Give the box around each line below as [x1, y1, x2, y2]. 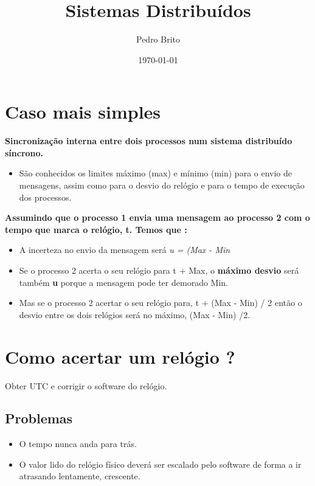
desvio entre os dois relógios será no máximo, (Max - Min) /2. [19, 308, 251, 321]
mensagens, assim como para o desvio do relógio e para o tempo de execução [19, 179, 305, 192]
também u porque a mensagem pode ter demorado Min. [19, 276, 228, 288]
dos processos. [19, 190, 72, 203]
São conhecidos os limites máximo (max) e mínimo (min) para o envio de [19, 167, 292, 179]
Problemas [5, 409, 73, 428]
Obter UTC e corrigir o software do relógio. [5, 379, 167, 392]
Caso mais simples [5, 99, 161, 124]
